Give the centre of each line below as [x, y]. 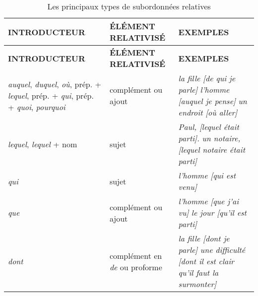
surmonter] [197, 284]
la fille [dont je [204, 238]
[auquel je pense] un [213, 101]
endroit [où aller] [208, 112]
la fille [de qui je [207, 78]
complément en [136, 255]
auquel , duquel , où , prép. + [55, 84]
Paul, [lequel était [209, 127]
